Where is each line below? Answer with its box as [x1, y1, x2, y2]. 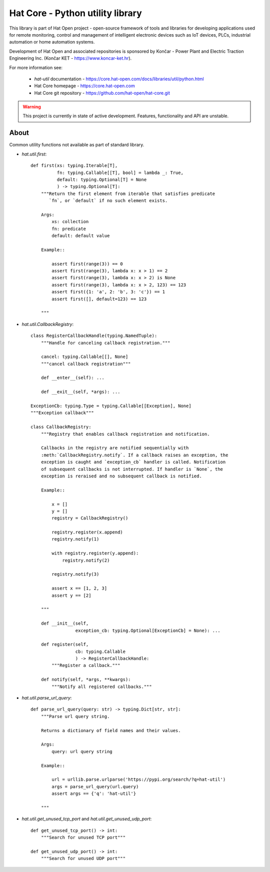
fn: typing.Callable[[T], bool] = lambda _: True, [56, 169, 183, 176]
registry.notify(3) [51, 572, 99, 577]
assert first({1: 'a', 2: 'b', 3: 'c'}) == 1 [51, 289, 165, 295]
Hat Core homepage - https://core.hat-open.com [34, 83, 135, 89]
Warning [22, 104, 41, 110]
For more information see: [9, 64, 62, 70]
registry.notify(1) [51, 537, 99, 542]
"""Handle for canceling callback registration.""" [40, 340, 170, 345]
